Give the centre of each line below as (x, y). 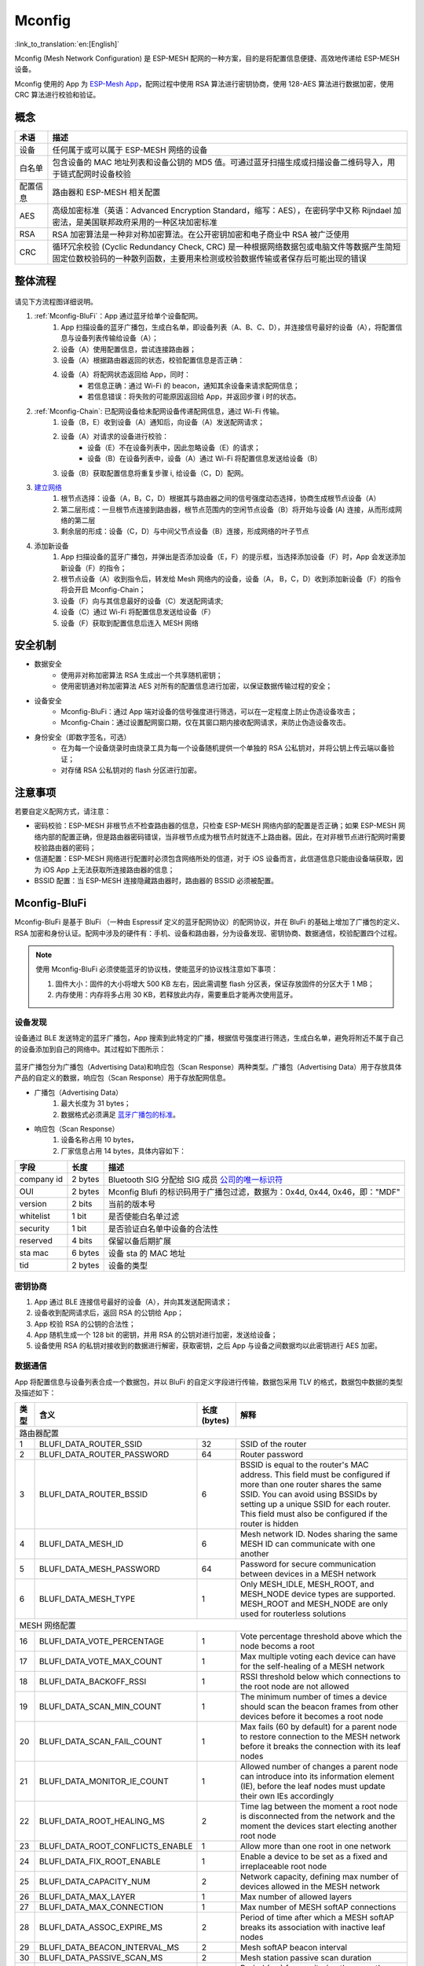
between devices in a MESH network (308, 1574)
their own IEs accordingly (287, 1796)
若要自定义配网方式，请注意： (63, 811)
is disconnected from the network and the (318, 1817)
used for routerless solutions (293, 1614)
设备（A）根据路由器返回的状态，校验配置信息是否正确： (153, 360)
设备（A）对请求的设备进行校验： (115, 436)
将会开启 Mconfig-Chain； (103, 590)
